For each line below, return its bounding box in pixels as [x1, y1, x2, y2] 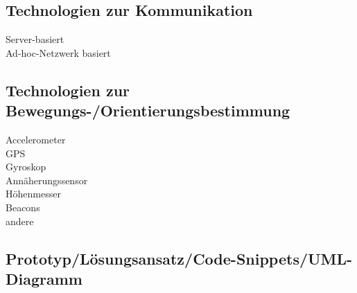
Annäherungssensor [6, 172, 88, 187]
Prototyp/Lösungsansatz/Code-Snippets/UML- [6, 247, 353, 269]
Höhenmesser [6, 186, 61, 201]
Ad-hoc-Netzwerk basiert [6, 45, 111, 60]
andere [6, 213, 34, 228]
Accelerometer [6, 132, 66, 146]
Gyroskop [6, 159, 46, 174]
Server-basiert [6, 32, 64, 46]
